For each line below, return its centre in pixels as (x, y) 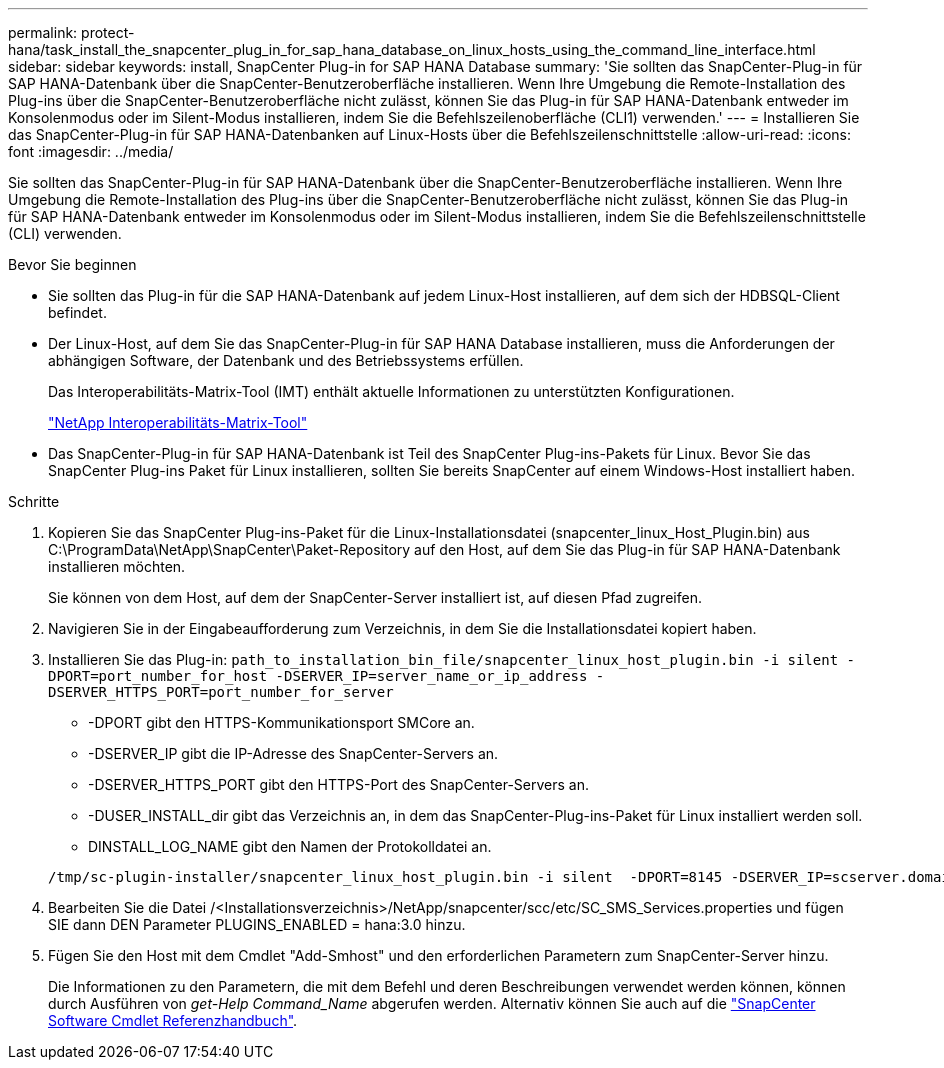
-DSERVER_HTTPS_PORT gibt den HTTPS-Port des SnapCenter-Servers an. (338, 784)
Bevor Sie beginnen (72, 264)
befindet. (77, 312)
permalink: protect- (71, 32)
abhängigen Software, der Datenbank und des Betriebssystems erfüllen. (286, 360)
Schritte (34, 501)
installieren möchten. (117, 566)
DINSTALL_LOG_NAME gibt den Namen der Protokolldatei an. (290, 846)
